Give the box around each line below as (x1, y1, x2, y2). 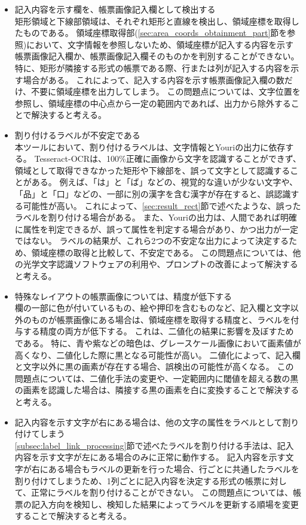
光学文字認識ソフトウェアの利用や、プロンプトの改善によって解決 (23, 258, 281, 270)
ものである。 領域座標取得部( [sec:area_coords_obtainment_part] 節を (23, 26, 287, 39)
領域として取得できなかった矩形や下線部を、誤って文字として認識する (14, 164, 290, 176)
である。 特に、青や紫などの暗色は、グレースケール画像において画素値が (14, 337, 301, 349)
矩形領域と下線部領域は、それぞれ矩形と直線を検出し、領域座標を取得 (14, 14, 291, 27)
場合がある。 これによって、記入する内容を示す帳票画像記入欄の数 (23, 73, 284, 86)
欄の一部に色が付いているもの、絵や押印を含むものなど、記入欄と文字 (14, 301, 290, 314)
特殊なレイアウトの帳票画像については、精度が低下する (14, 289, 232, 302)
